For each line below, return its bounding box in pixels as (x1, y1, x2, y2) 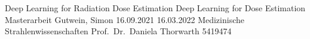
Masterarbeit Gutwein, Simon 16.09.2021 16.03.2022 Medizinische (5, 13, 244, 25)
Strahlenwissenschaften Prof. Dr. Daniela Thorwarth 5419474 (5, 25, 232, 37)
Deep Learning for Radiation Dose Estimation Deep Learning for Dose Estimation (5, 2, 306, 14)
